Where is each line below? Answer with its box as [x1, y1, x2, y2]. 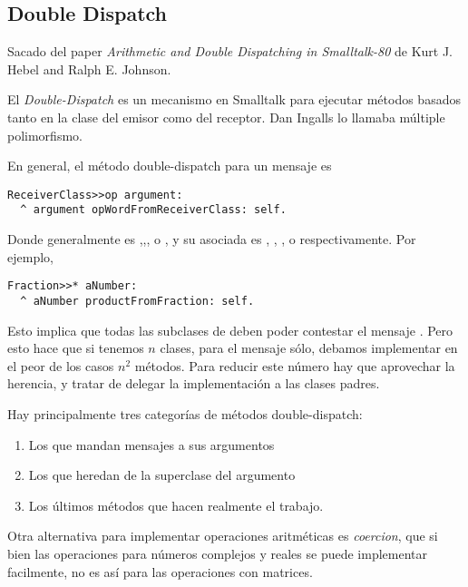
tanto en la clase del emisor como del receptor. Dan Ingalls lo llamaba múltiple [7, 107, 445, 126]
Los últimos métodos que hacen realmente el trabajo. [28, 495, 324, 514]
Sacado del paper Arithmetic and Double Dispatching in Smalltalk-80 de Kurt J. [7, 42, 453, 61]
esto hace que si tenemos [7, 338, 144, 357]
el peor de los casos [7, 356, 114, 375]
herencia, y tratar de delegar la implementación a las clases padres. [7, 374, 380, 393]
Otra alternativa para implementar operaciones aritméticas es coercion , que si [7, 526, 438, 545]
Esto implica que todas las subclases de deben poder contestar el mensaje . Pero [7, 320, 453, 339]
